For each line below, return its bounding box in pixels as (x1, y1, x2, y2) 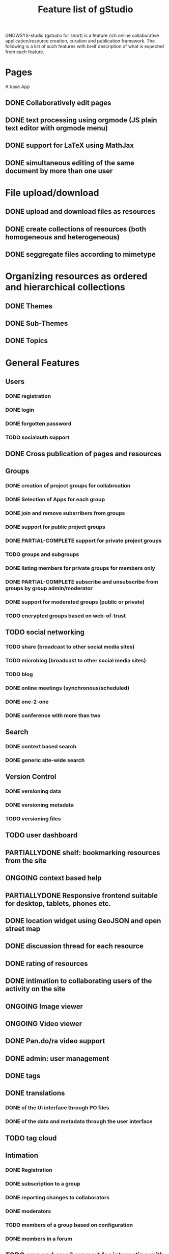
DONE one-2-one (5, 698, 49, 705)
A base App (5, 83, 30, 90)
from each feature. (5, 49, 45, 55)
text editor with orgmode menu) (5, 124, 108, 132)
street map (5, 924, 41, 933)
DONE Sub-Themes (5, 319, 68, 328)
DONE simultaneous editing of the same (5, 159, 135, 167)
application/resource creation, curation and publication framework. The (5, 38, 155, 44)
